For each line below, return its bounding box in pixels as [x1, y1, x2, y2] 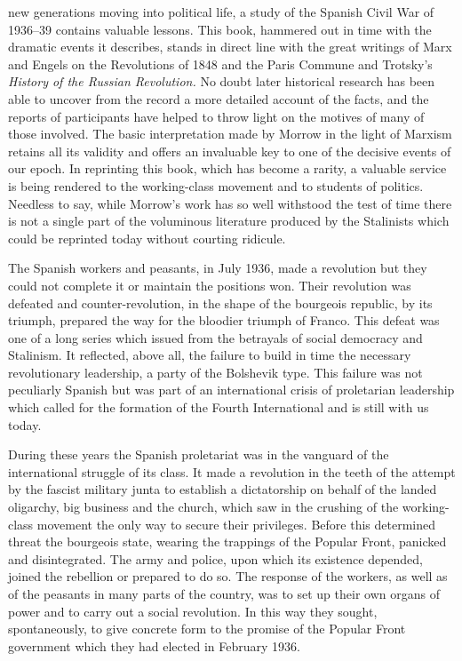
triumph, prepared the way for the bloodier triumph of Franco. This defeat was [8, 311, 440, 330]
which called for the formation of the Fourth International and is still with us [8, 398, 429, 417]
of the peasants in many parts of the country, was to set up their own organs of [8, 585, 440, 602]
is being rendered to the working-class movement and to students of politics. [8, 176, 424, 195]
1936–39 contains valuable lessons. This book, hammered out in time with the [8, 20, 432, 38]
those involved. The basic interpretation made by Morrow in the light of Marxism [8, 124, 452, 143]
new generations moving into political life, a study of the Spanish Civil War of [8, 3, 434, 20]
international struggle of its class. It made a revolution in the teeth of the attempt [8, 462, 456, 481]
